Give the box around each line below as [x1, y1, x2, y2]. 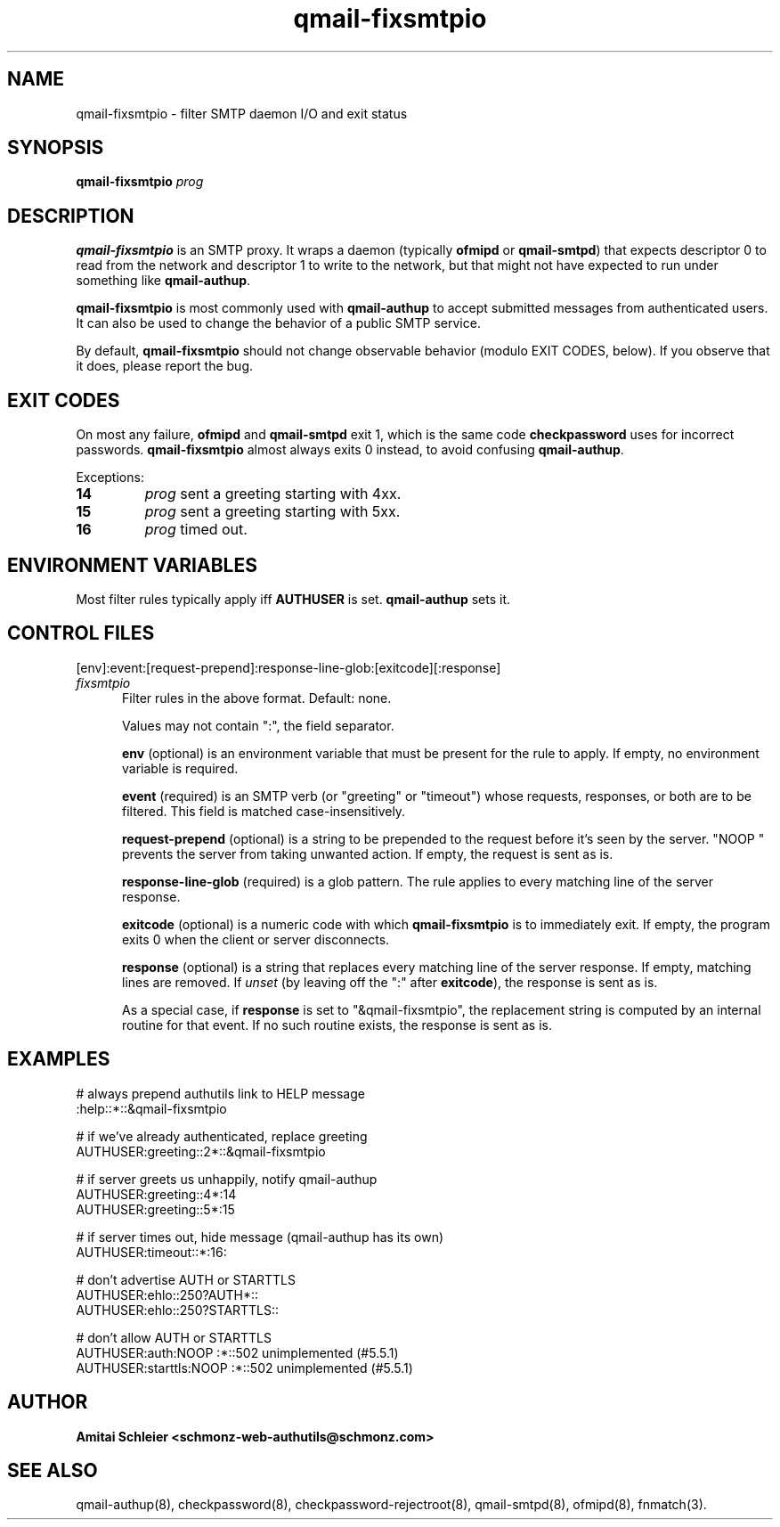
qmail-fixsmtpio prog [76, 174, 204, 190]
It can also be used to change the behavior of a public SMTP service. [76, 315, 481, 331]
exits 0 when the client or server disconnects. [122, 931, 390, 947]
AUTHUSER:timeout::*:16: [76, 1244, 227, 1260]
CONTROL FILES [7, 622, 155, 645]
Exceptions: [76, 470, 144, 486]
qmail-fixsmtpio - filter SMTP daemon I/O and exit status [76, 105, 408, 121]
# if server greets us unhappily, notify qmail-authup [76, 1171, 378, 1187]
